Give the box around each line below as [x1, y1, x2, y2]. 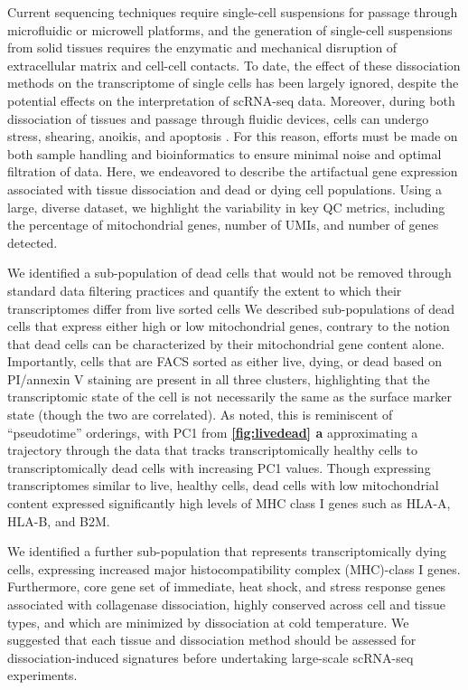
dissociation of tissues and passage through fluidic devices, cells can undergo [7, 109, 429, 128]
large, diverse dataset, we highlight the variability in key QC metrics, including [7, 197, 445, 216]
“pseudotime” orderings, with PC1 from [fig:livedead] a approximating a [7, 422, 418, 441]
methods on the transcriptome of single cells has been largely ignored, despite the [7, 73, 459, 92]
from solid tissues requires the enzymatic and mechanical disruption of [7, 38, 398, 57]
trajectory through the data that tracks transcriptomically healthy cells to [7, 440, 417, 459]
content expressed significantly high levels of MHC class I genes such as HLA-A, [7, 494, 451, 513]
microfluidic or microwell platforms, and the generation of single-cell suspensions [7, 20, 453, 39]
